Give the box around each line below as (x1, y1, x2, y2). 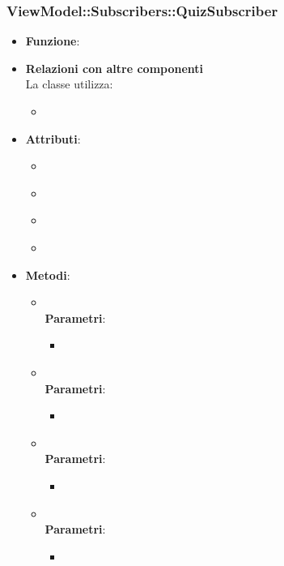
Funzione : (25, 32, 80, 49)
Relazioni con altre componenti (25, 59, 204, 76)
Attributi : (25, 130, 81, 147)
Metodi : (25, 266, 70, 283)
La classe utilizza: (25, 75, 113, 92)
